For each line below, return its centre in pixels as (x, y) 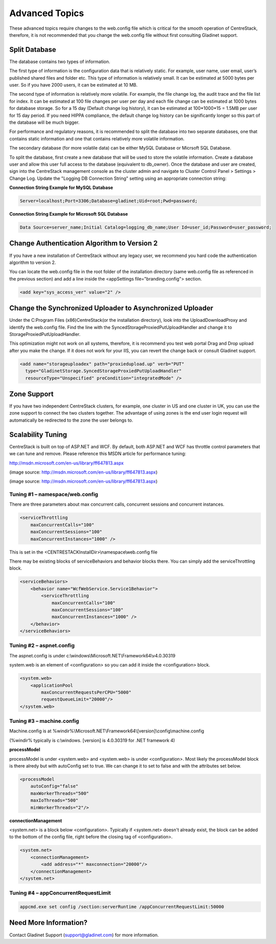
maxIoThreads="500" (55, 800)
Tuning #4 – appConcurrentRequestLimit (60, 893)
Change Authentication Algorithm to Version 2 (83, 244)
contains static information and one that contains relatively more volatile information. (97, 139)
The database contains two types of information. (60, 61)
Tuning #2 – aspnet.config (42, 646)
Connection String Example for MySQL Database (61, 188)
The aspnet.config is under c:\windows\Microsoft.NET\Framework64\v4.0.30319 (92, 655)
